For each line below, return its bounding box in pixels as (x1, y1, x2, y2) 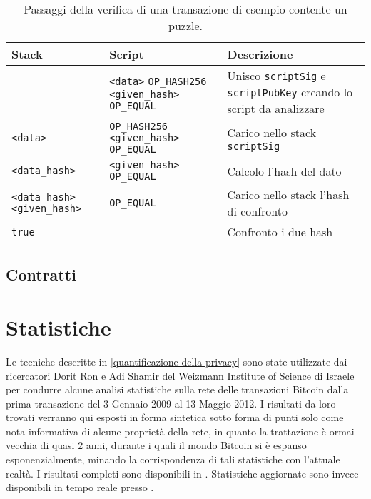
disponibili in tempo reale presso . (6, 480, 154, 495)
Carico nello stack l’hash (227, 186, 350, 203)
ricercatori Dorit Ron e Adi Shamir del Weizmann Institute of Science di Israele (6, 368, 355, 383)
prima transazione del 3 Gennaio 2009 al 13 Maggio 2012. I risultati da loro (6, 395, 336, 410)
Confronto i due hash (227, 223, 333, 240)
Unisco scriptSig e (227, 67, 326, 84)
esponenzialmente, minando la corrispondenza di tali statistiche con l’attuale (6, 452, 340, 467)
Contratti (6, 263, 76, 286)
